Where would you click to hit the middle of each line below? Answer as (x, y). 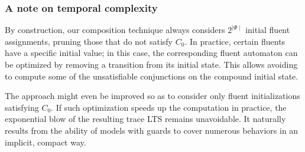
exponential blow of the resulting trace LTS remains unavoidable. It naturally (145, 119)
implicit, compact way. (46, 142)
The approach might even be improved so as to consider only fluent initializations (152, 96)
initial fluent (268, 30)
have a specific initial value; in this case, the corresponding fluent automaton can (151, 53)
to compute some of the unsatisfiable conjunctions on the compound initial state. (152, 76)
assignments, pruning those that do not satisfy (89, 41)
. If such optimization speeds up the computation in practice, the (169, 107)
